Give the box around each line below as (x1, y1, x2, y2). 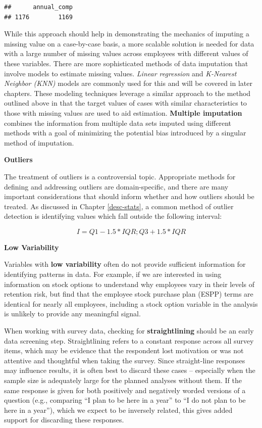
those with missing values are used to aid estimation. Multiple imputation (4, 107, 242, 118)
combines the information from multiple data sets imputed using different (4, 117, 231, 128)
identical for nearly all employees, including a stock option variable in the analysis (4, 298, 258, 309)
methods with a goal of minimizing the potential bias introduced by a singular (4, 127, 246, 138)
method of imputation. (4, 137, 74, 148)
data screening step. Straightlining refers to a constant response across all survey (4, 335, 254, 346)
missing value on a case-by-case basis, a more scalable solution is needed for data (4, 38, 254, 49)
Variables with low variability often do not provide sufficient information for (4, 259, 246, 269)
